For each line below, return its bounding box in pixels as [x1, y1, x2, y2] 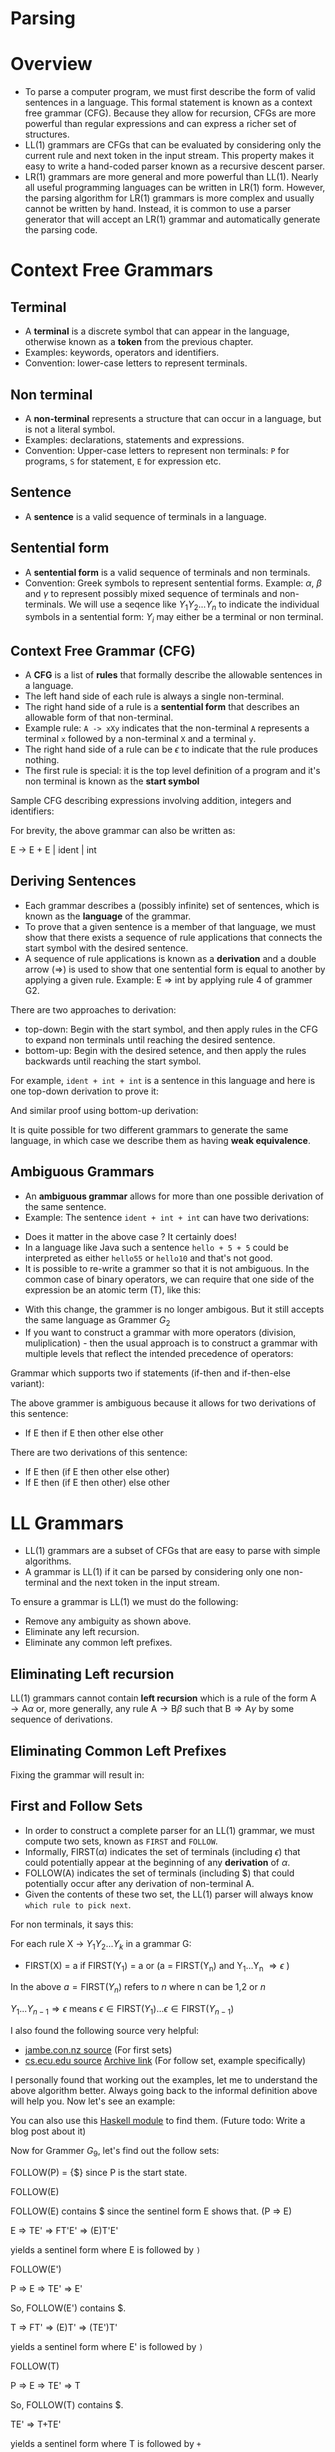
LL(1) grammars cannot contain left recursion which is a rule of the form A [10, 1692, 317, 1704]
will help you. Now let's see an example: [10, 2095, 176, 2107]
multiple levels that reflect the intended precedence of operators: [24, 1348, 294, 1360]
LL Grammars [10, 1512, 125, 1534]
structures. [24, 128, 70, 141]
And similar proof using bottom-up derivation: [10, 1104, 199, 1116]
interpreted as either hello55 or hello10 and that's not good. [24, 1252, 273, 1264]
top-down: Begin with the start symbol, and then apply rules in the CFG [24, 1023, 318, 1035]
